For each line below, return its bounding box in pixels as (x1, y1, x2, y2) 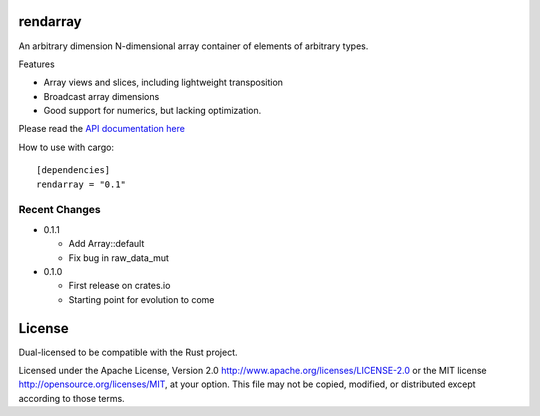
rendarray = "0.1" (36, 178, 127, 190)
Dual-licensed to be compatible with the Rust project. (18, 346, 239, 358)
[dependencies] (36, 165, 111, 176)
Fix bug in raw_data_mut (68, 251, 170, 264)
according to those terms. (18, 392, 125, 404)
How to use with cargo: (18, 141, 115, 153)
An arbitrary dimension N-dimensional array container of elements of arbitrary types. (18, 40, 369, 52)
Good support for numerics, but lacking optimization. (43, 105, 262, 117)
